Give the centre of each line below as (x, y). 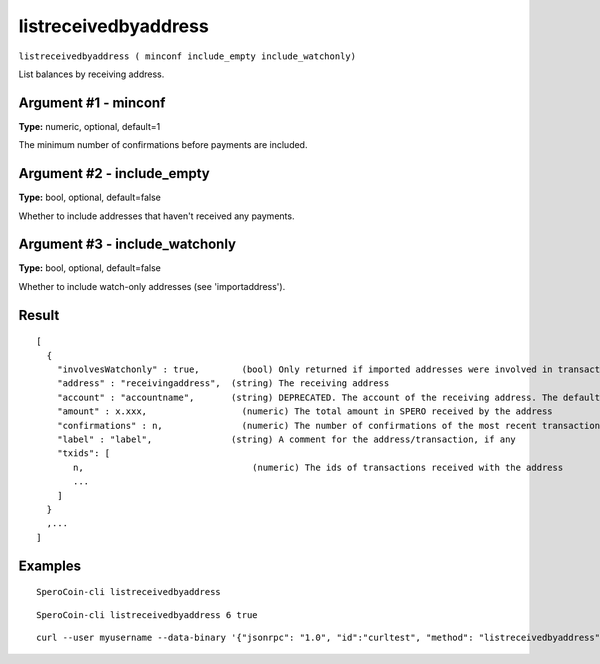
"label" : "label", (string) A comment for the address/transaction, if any (286, 439)
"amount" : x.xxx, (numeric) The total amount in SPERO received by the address (305, 411)
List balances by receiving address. (91, 74)
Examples (50, 565)
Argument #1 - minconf (92, 102)
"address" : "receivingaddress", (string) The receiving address (223, 383)
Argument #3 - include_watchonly (127, 244)
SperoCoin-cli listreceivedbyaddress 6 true (147, 614)
